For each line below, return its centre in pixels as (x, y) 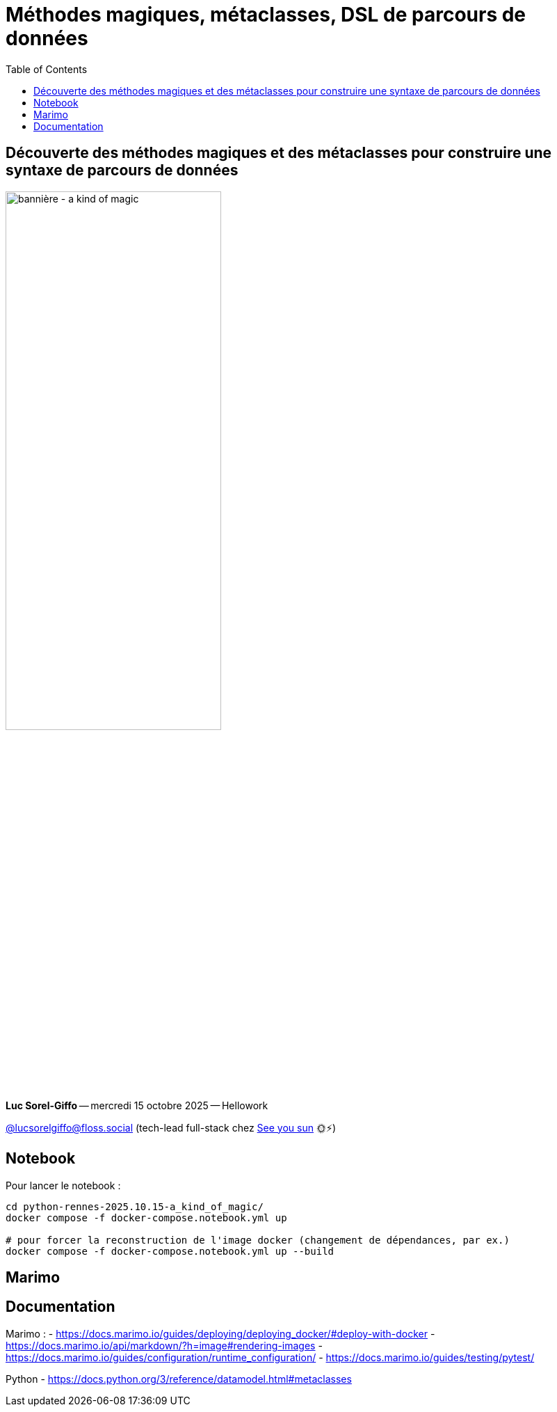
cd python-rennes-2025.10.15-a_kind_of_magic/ (135, 1206)
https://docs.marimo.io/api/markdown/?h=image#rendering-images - (164, 1345)
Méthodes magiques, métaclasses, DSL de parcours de (266, 15)
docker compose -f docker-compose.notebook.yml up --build (170, 1251)
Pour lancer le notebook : (63, 1185)
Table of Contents (47, 69)
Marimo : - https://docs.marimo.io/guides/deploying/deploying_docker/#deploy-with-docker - (220, 1333)
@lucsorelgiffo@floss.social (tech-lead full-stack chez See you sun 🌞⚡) (171, 1127)
